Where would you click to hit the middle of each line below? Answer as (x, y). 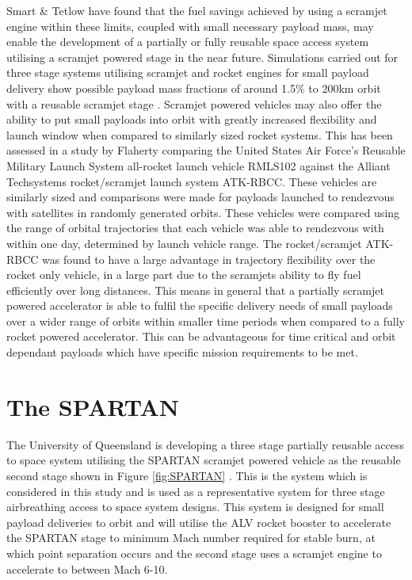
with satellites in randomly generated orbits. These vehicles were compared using (203, 212)
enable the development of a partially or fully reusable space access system (188, 42)
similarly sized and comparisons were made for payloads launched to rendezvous (200, 197)
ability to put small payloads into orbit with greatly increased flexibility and (192, 119)
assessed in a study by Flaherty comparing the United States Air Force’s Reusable (206, 150)
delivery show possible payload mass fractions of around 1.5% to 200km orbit (194, 88)
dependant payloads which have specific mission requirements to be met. (182, 352)
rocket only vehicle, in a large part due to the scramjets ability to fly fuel (184, 275)
